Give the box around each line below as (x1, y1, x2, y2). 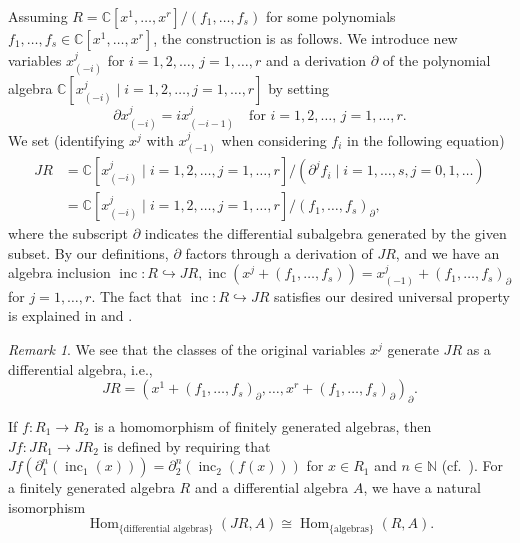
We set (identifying (8, 129, 125, 150)
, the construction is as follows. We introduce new (153, 28, 458, 48)
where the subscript (8, 223, 129, 244)
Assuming (8, 6, 68, 26)
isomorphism (8, 496, 86, 517)
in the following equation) (347, 129, 505, 150)
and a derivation (265, 50, 366, 70)
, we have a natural (363, 477, 481, 498)
